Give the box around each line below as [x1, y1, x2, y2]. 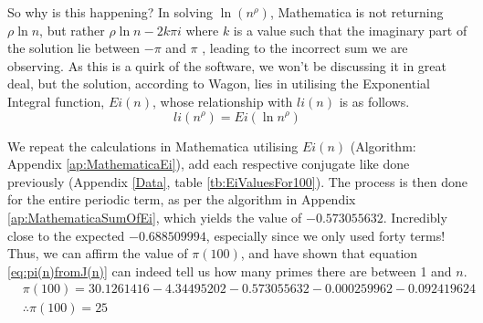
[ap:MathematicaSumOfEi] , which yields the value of [7, 207, 302, 226]
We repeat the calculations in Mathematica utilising [7, 136, 299, 155]
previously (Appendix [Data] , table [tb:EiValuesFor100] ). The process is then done [7, 172, 468, 191]
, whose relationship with [152, 91, 293, 110]
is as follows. [339, 91, 410, 110]
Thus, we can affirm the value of [7, 244, 188, 263]
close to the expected [7, 225, 125, 245]
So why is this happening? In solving [7, 3, 214, 21]
